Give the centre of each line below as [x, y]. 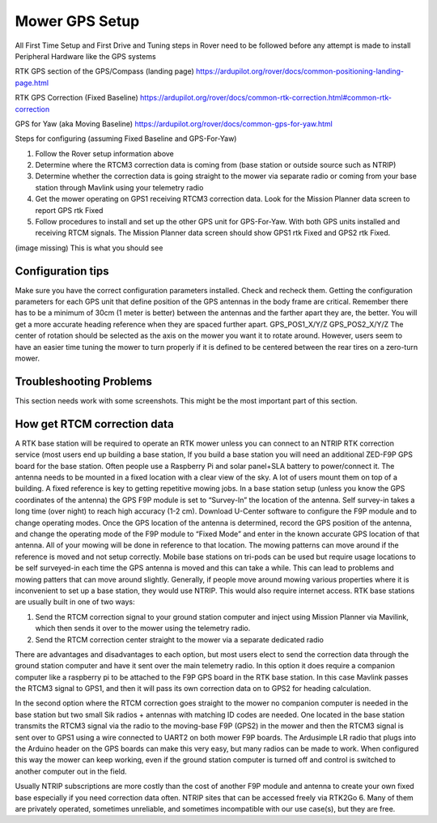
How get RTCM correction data [94, 424]
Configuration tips [62, 271]
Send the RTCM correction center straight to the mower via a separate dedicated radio [179, 639]
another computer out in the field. [71, 771]
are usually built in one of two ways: [75, 602]
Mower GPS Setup [77, 21]
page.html [32, 83]
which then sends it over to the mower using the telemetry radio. [143, 629]
